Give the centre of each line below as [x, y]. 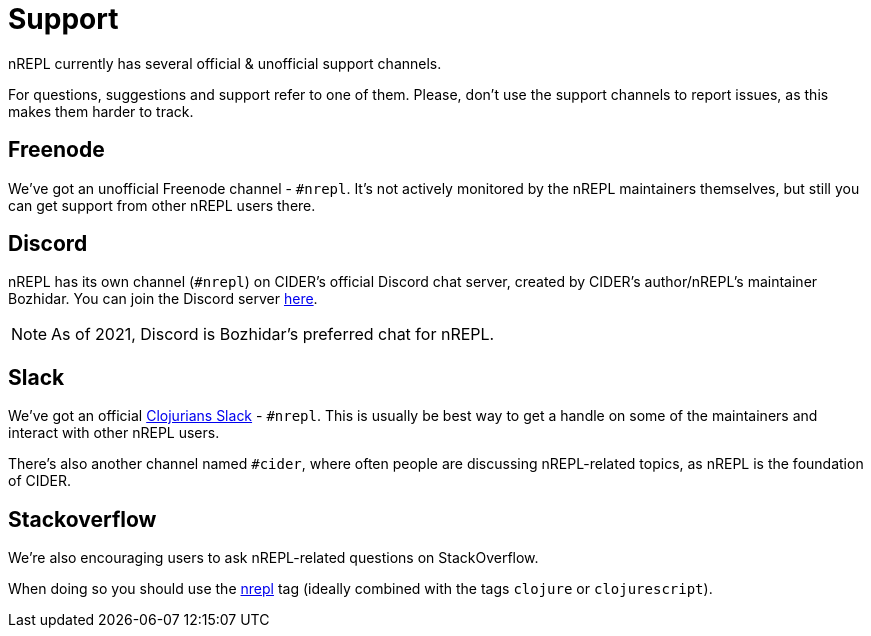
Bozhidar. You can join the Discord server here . [163, 299]
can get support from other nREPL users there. [162, 205]
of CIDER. [40, 481]
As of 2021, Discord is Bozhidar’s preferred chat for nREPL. [273, 334]
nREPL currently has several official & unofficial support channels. [225, 63]
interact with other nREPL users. [114, 433]
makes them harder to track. [101, 111]
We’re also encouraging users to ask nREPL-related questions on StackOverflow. [273, 558]
